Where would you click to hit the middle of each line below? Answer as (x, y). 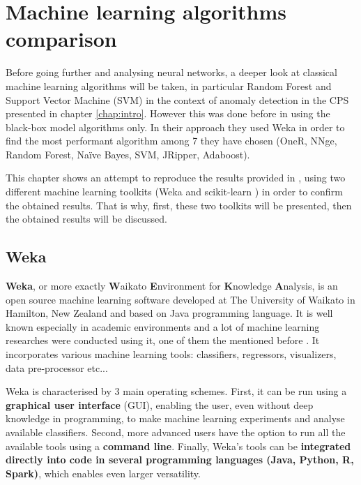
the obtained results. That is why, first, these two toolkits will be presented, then (179, 205)
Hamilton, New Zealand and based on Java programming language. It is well (169, 313)
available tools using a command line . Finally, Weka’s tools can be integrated (178, 446)
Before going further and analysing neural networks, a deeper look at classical (171, 72)
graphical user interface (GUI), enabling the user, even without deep (160, 404)
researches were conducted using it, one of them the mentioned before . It (163, 340)
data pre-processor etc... (57, 367)
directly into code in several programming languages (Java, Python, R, (180, 460)
